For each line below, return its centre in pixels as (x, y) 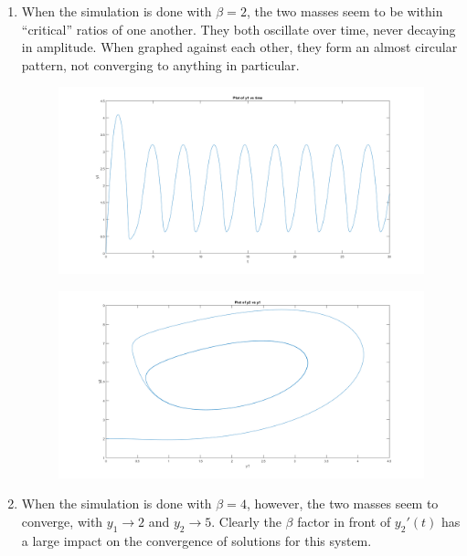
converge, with (62, 521)
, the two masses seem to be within (345, 11)
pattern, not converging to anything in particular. (160, 64)
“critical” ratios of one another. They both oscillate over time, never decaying (239, 29)
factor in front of (344, 521)
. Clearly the (246, 521)
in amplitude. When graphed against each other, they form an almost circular (239, 47)
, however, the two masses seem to (342, 504)
